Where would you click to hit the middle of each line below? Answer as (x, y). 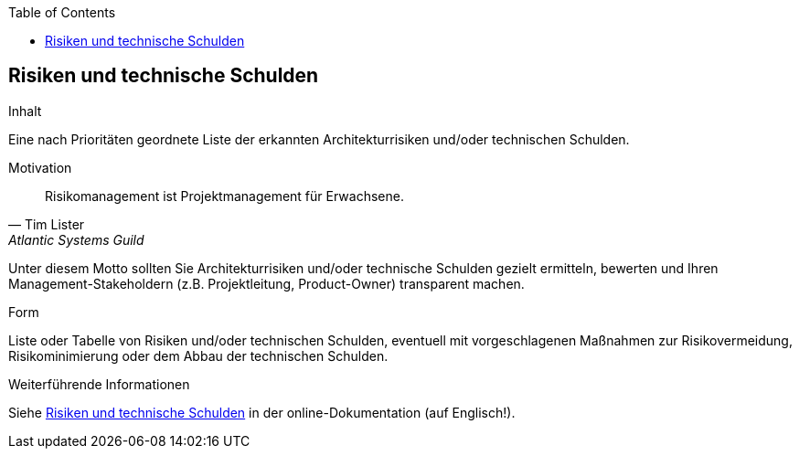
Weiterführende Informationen (99, 384)
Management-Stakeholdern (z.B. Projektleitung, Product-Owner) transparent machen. (266, 283)
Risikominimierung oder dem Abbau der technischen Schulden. (198, 355)
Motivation (40, 167)
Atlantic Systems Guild (76, 239)
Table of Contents (62, 12)
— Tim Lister (47, 224)
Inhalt (25, 111)
